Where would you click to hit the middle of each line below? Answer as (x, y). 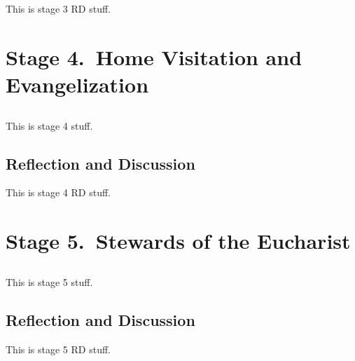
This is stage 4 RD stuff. (58, 192)
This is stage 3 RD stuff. (58, 8)
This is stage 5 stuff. (49, 281)
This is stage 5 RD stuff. (58, 349)
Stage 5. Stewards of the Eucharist (178, 241)
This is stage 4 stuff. (49, 125)
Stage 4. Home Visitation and (154, 56)
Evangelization (77, 84)
